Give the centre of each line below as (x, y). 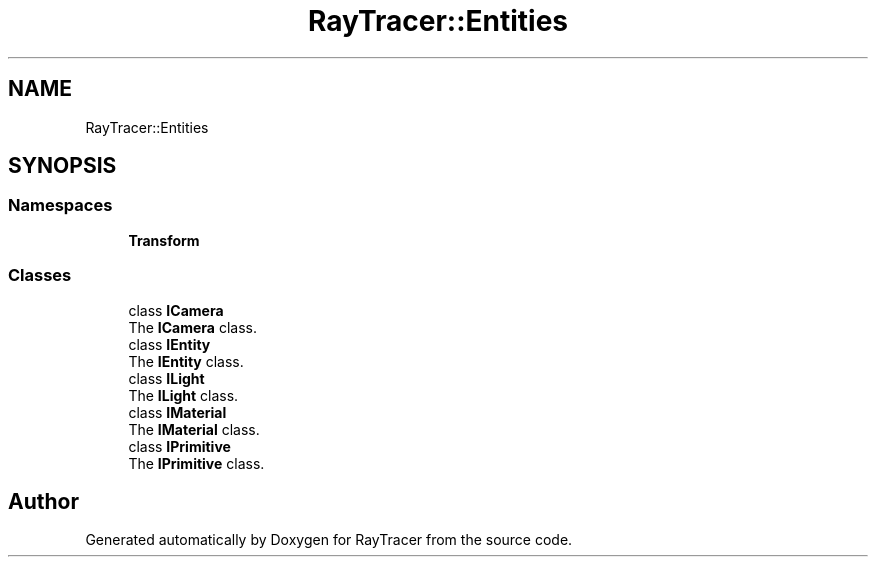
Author (43, 501)
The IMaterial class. (194, 429)
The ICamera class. (192, 327)
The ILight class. (183, 395)
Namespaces (60, 205)
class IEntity (169, 344)
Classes (40, 275)
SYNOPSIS (62, 166)
